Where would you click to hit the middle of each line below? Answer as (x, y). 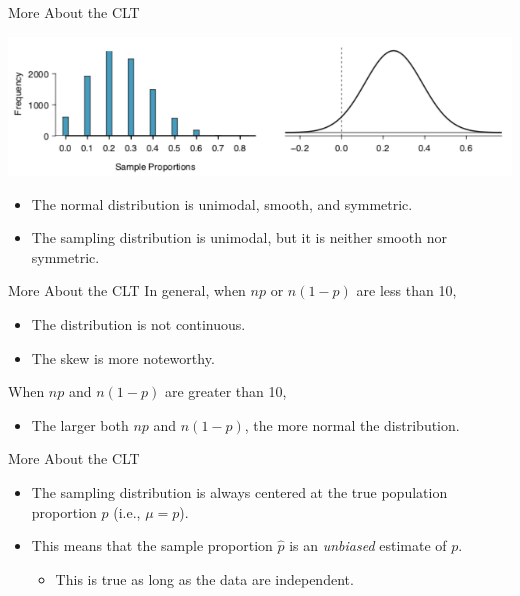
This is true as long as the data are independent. (204, 578)
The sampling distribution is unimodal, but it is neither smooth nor (239, 237)
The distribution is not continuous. (138, 323)
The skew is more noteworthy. (123, 357)
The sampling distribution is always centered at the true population (239, 491)
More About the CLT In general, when (127, 290)
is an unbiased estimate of (368, 545)
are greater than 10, (225, 391)
